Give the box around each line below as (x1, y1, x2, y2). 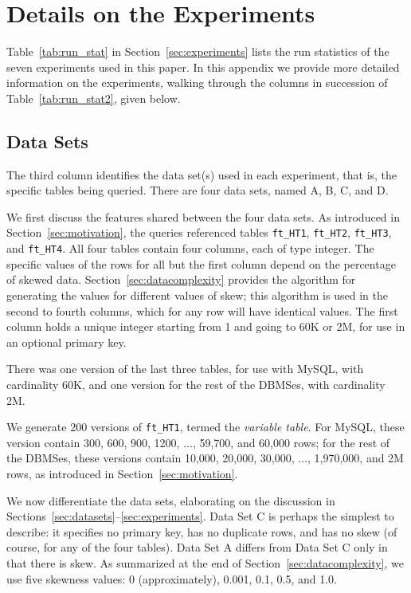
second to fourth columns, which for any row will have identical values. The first (6, 302, 398, 319)
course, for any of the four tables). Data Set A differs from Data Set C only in (6, 539, 388, 556)
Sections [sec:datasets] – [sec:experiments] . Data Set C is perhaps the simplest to (6, 508, 394, 524)
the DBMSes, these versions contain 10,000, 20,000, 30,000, (6, 450, 295, 466)
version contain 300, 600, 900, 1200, (6, 434, 180, 450)
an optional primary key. (6, 333, 127, 350)
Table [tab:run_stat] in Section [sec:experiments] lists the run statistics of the (6, 43, 389, 60)
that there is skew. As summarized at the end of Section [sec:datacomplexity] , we (6, 554, 404, 571)
